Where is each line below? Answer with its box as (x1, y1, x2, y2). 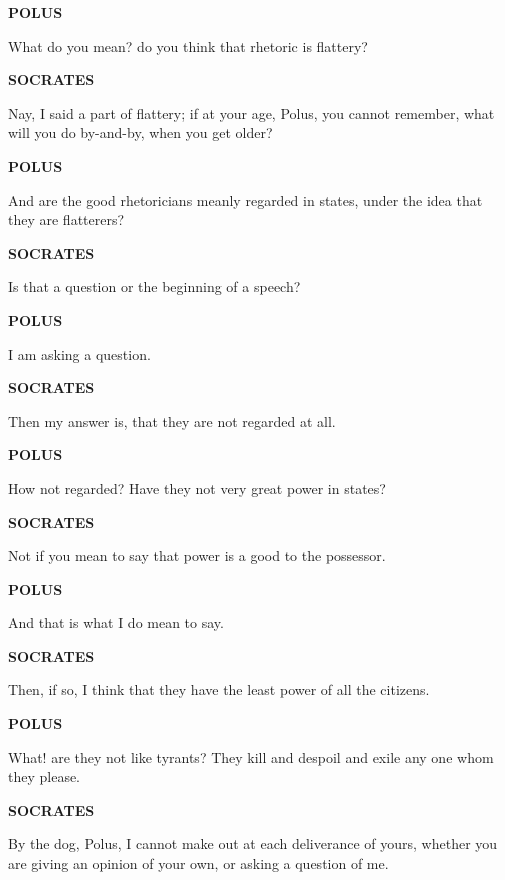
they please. (8, 766, 81, 787)
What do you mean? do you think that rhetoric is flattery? (8, 35, 368, 56)
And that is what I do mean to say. (8, 612, 224, 633)
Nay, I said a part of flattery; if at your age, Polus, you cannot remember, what (8, 102, 495, 123)
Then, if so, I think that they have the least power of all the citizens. (8, 679, 430, 700)
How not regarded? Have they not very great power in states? (8, 477, 386, 498)
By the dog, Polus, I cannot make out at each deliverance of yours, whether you (8, 833, 498, 854)
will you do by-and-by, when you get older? (8, 122, 273, 143)
